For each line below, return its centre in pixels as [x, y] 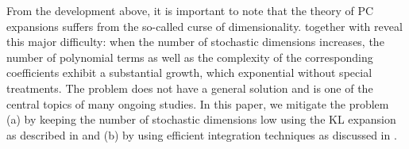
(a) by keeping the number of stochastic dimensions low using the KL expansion [201, 119]
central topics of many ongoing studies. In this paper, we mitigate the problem [198, 103]
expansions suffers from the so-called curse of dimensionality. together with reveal [204, 26]
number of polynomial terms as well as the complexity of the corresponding [190, 57]
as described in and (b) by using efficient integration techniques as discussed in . [202, 134]
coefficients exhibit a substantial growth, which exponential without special [189, 73]
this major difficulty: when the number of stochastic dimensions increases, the [195, 42]
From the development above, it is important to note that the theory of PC [190, 10]
